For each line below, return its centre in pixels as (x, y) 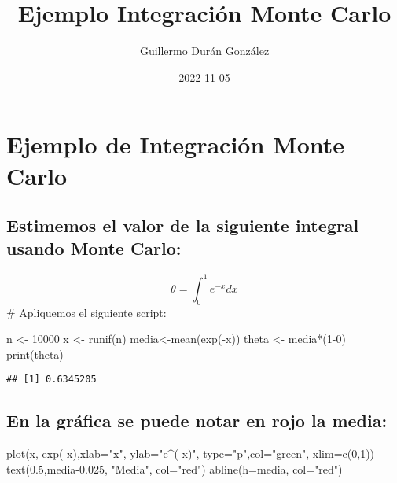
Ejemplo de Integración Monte (175, 144)
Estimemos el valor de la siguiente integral (183, 225)
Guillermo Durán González (204, 51)
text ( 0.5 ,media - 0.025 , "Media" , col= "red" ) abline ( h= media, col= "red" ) (175, 468)
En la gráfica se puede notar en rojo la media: (197, 420)
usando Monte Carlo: (94, 248)
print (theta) (35, 354)
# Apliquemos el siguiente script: (86, 312)
